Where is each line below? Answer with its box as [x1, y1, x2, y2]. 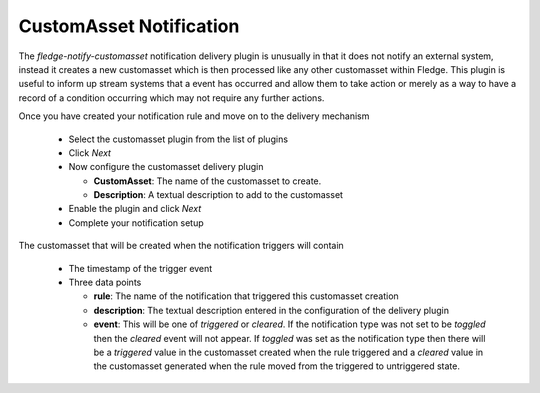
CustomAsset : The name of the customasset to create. [93, 175, 322, 187]
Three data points [68, 276, 142, 289]
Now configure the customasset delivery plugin [68, 161, 264, 173]
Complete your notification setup [68, 216, 204, 229]
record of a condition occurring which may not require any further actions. [18, 91, 325, 104]
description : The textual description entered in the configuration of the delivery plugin [93, 304, 450, 316]
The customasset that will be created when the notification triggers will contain [18, 240, 344, 252]
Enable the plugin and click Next [68, 203, 202, 215]
